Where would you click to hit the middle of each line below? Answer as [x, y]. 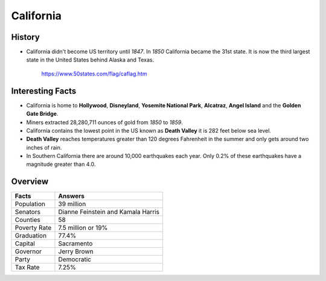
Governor [28, 251]
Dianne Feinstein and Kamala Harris [109, 212]
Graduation [31, 236]
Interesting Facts [44, 91]
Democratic [75, 259]
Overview [30, 182]
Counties [27, 220]
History [26, 37]
